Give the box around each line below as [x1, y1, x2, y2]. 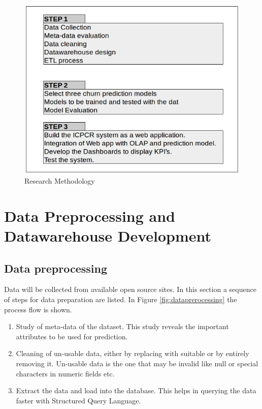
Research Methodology [24, 176, 95, 186]
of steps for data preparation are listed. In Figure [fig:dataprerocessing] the [4, 294, 237, 305]
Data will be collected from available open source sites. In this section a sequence [4, 284, 256, 295]
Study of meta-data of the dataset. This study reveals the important [16, 321, 229, 332]
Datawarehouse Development [4, 225, 212, 246]
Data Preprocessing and [4, 205, 176, 226]
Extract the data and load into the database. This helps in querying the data [16, 385, 256, 396]
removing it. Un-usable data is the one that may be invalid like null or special [16, 358, 258, 369]
